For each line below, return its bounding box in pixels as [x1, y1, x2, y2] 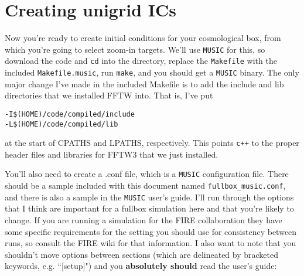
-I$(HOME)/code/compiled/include [5, 110, 135, 118]
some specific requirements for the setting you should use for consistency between [5, 225, 297, 237]
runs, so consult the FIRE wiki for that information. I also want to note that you [5, 237, 296, 249]
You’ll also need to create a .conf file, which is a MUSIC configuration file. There [5, 168, 289, 180]
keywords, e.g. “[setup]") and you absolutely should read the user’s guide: [5, 260, 277, 272]
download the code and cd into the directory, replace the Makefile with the [5, 54, 277, 67]
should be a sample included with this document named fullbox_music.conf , [5, 179, 286, 192]
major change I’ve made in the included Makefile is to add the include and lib [5, 77, 284, 90]
